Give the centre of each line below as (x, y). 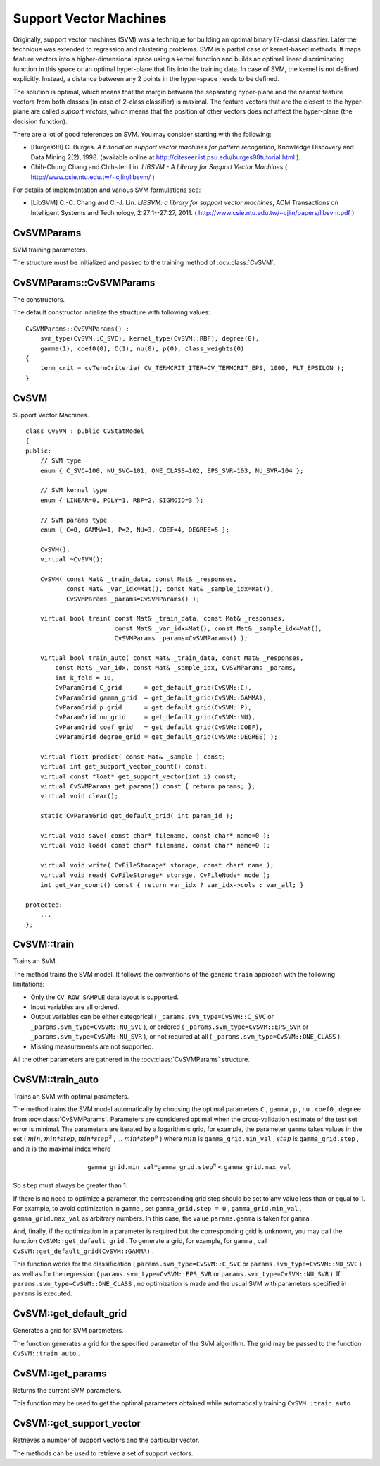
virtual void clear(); (79, 796)
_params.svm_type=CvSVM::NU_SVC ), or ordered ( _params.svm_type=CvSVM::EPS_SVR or (170, 1027)
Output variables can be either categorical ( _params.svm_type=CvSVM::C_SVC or (152, 1017)
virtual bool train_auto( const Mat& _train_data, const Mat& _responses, (172, 658)
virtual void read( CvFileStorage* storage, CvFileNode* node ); (155, 875)
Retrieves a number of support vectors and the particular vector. (106, 1440)
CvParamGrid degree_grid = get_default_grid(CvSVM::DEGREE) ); (166, 737)
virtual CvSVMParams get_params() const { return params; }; (148, 787)
